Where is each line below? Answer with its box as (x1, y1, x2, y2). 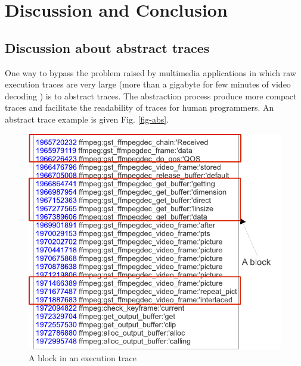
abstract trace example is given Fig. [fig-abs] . (5, 112, 169, 125)
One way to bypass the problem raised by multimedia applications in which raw (5, 66, 296, 79)
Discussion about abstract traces (5, 38, 210, 57)
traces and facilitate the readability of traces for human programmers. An (5, 101, 274, 114)
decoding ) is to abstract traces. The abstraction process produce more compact (5, 89, 297, 102)
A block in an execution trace (29, 351, 136, 364)
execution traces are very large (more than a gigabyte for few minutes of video (5, 78, 291, 90)
